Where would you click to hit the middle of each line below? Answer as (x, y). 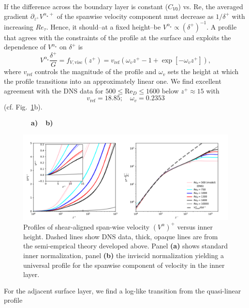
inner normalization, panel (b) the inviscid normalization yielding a (124, 255)
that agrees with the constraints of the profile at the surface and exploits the (117, 37)
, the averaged (222, 6)
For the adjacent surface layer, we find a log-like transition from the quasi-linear (123, 290)
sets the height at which (203, 71)
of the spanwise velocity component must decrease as (135, 16)
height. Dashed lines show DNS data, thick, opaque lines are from (121, 236)
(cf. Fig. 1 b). (23, 106)
